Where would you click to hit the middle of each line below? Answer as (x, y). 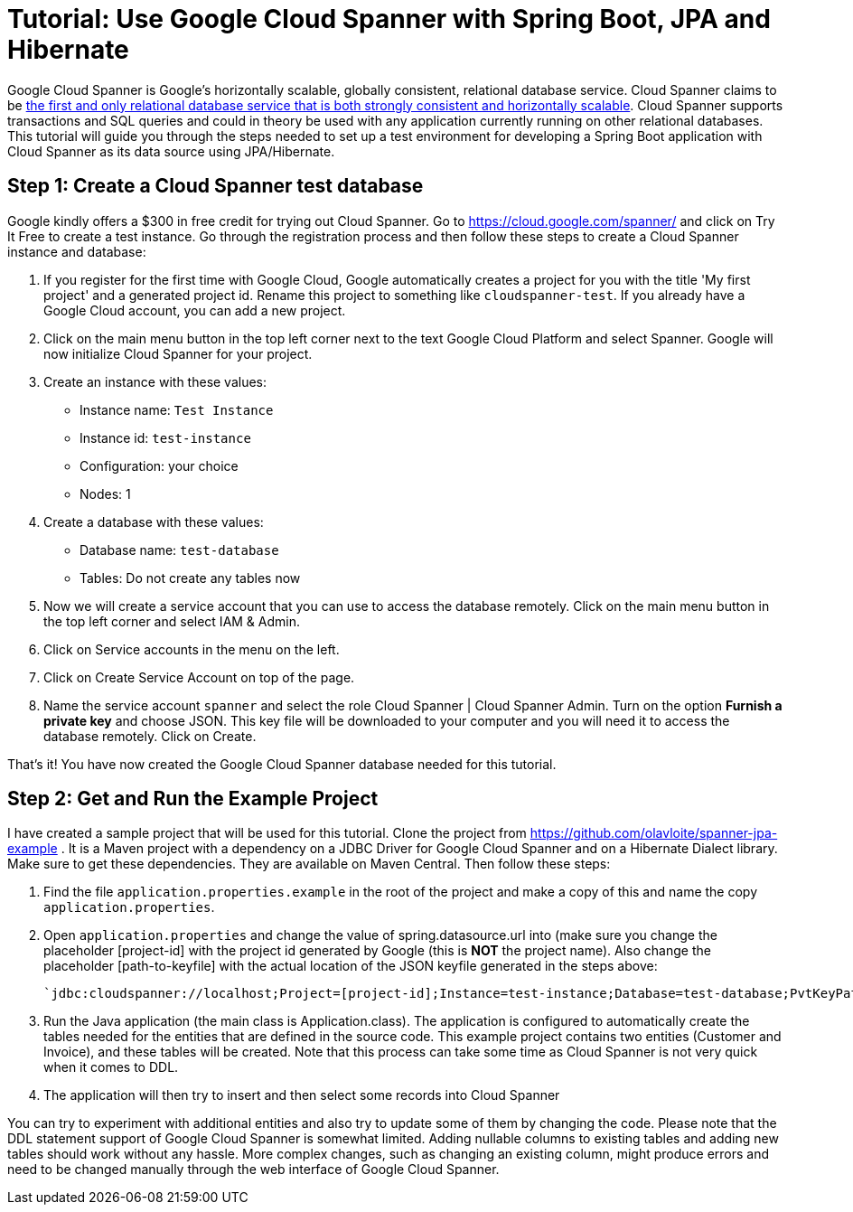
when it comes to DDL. (111, 1067)
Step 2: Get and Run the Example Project (193, 799)
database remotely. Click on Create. (150, 736)
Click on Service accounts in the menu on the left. (192, 649)
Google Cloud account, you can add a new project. (195, 310)
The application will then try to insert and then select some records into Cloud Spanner (302, 1095)
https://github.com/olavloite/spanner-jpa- (654, 833)
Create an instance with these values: (155, 381)
